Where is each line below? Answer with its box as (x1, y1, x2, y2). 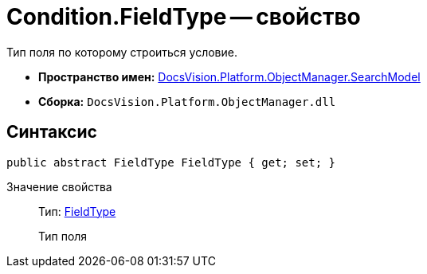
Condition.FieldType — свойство (6, 3, 361, 30)
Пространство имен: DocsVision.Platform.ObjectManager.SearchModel (38, 69, 421, 84)
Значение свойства (6, 179, 112, 194)
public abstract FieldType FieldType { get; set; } (6, 155, 336, 169)
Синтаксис (6, 122, 97, 143)
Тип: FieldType (38, 204, 116, 218)
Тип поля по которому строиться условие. (6, 45, 237, 59)
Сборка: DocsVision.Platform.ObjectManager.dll (38, 94, 336, 108)
